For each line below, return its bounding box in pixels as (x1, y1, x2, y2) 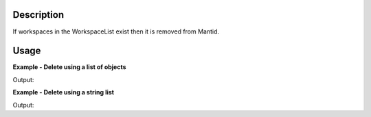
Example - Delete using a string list (12, 88, 115, 96)
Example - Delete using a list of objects (12, 63, 126, 71)
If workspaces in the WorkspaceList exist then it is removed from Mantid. (12, 27, 220, 36)
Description (12, 9, 65, 21)
